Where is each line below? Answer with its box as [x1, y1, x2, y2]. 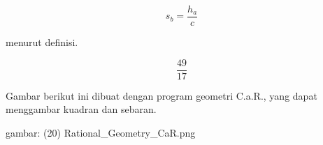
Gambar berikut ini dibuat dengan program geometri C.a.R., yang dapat [6, 88, 317, 102]
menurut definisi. [6, 35, 78, 49]
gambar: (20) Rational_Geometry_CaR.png [6, 125, 196, 139]
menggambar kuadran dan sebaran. [6, 102, 157, 116]
